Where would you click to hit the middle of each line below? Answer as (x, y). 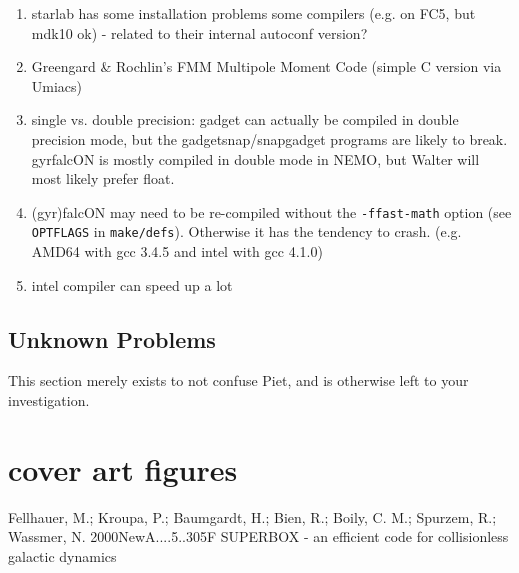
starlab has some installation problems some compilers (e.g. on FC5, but (253, 13)
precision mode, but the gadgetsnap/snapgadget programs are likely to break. (269, 138)
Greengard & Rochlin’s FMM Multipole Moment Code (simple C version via (266, 66)
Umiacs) (57, 85)
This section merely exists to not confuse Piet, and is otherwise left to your (238, 380)
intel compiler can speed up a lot (132, 284)
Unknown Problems (112, 338)
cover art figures (123, 468)
